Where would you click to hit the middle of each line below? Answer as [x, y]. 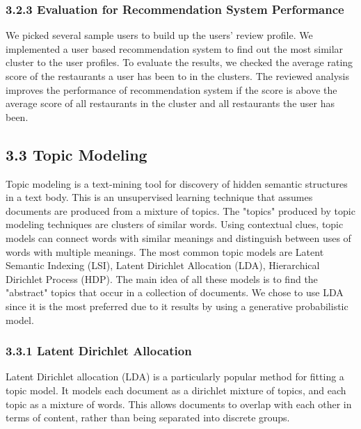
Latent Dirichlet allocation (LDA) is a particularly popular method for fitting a [175, 377]
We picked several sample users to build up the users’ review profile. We [159, 35]
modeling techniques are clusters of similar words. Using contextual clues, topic [175, 224]
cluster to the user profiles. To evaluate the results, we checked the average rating [179, 62]
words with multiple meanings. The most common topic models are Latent [165, 251]
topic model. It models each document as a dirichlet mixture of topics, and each [176, 390]
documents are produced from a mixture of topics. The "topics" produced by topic [180, 210]
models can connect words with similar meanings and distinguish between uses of [178, 237]
